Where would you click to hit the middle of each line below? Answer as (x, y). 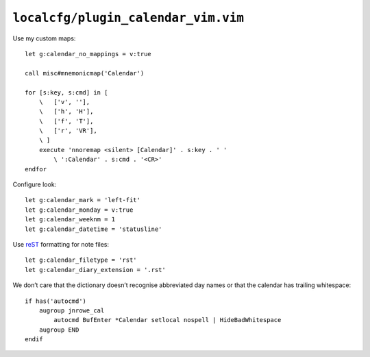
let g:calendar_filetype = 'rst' (81, 260)
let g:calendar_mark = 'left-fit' (83, 200)
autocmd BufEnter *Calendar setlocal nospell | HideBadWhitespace (168, 320)
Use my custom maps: (44, 38)
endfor (36, 169)
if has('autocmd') (56, 301)
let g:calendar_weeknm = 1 (70, 220)
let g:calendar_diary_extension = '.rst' (95, 270)
